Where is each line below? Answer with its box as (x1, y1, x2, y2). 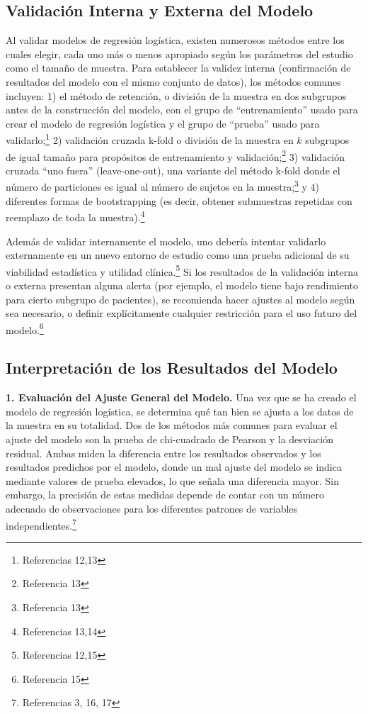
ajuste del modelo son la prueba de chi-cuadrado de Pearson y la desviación (6, 432, 334, 446)
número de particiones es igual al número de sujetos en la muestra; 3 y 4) (6, 177, 320, 194)
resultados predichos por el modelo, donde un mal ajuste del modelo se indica (6, 459, 342, 474)
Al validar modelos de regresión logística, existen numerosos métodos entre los (6, 33, 345, 48)
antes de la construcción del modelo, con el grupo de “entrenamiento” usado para (6, 102, 358, 117)
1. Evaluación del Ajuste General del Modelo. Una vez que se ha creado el (6, 390, 357, 405)
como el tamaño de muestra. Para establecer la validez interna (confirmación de (6, 60, 351, 75)
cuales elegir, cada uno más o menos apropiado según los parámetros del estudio (6, 46, 353, 61)
